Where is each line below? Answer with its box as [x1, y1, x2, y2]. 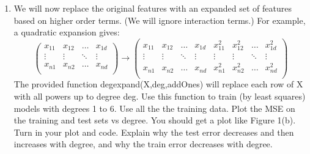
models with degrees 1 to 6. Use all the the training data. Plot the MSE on [13, 101, 295, 114]
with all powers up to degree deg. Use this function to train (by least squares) [13, 90, 306, 103]
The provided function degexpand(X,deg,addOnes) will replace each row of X [13, 78, 303, 90]
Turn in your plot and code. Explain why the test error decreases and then [13, 125, 294, 138]
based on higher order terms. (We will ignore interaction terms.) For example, [13, 13, 306, 26]
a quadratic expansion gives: [13, 26, 120, 38]
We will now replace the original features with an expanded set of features [13, 2, 292, 14]
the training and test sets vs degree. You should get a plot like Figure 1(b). [13, 114, 296, 127]
